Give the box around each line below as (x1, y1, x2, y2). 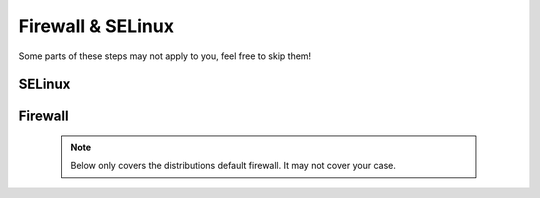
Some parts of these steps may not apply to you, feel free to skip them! (18, 50, 312, 62)
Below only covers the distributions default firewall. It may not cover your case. (70, 160, 397, 172)
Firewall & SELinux (18, 15, 175, 37)
